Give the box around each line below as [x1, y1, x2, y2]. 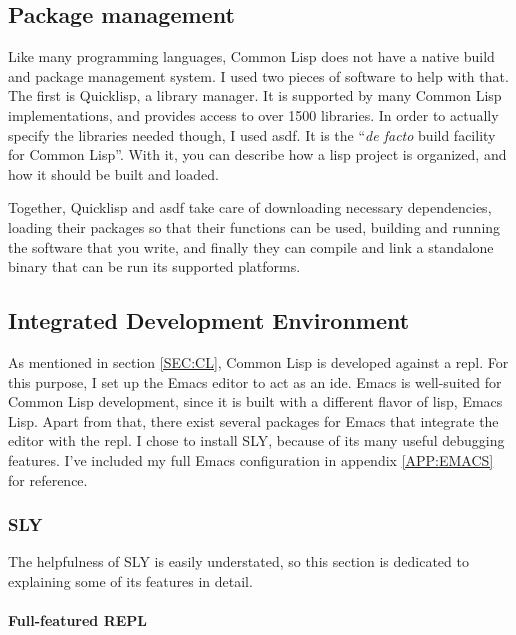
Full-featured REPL [8, 610, 148, 631]
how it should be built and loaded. [8, 163, 219, 184]
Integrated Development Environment [8, 305, 410, 336]
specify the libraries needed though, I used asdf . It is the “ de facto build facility [8, 124, 496, 145]
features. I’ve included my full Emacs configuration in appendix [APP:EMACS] [8, 449, 494, 470]
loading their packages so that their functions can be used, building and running [8, 216, 501, 237]
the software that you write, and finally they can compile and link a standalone [8, 236, 494, 257]
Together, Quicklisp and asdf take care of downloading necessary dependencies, [8, 197, 492, 218]
